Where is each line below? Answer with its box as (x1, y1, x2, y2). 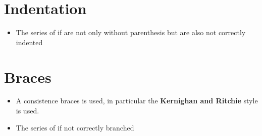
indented (16, 37, 43, 47)
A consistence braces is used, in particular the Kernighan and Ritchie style (16, 95, 258, 106)
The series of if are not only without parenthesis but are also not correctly (16, 27, 246, 38)
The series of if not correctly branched (16, 122, 134, 132)
